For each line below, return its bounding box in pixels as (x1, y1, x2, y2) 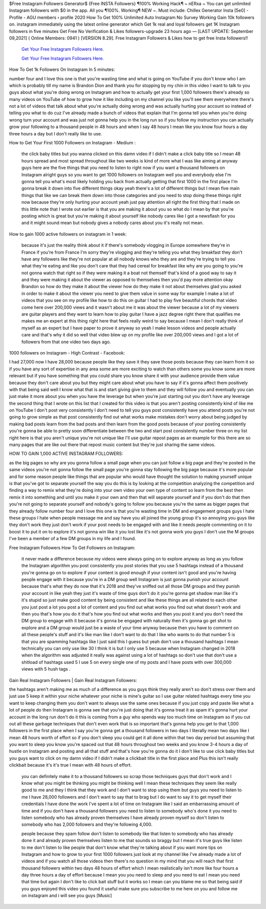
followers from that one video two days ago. (21, 339, 111, 345)
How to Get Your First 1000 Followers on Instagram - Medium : (9, 140, 136, 146)
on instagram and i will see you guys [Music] (21, 893, 112, 899)
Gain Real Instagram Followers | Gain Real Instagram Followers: (9, 677, 137, 683)
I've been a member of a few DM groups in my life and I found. (9, 536, 136, 542)
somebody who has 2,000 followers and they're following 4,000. (21, 821, 153, 827)
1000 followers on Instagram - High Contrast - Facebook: (9, 350, 125, 356)
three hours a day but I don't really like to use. (9, 130, 102, 136)
